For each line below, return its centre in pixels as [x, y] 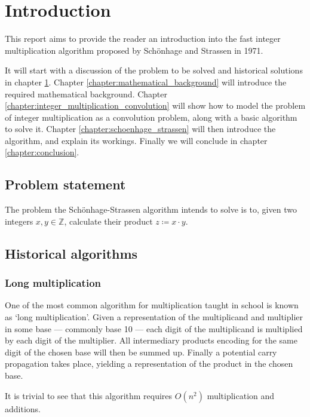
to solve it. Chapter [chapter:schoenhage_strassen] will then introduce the [140, 129]
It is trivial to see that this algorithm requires [89, 395]
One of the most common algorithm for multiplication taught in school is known [152, 305]
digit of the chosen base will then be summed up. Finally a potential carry [141, 352]
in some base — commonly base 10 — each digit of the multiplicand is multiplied [154, 328]
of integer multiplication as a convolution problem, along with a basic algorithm [151, 117]
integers [19, 221]
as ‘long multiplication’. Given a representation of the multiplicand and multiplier [154, 317]
